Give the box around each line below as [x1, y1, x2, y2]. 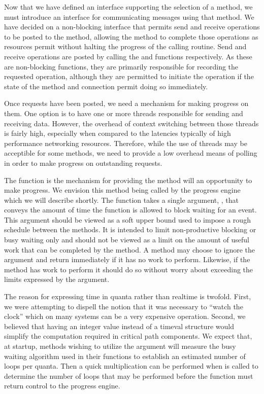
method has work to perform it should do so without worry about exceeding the [4, 264, 253, 274]
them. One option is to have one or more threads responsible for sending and [4, 108, 243, 118]
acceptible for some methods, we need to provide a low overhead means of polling [4, 148, 257, 158]
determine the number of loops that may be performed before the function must [4, 370, 253, 381]
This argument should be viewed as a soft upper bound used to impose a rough [4, 214, 251, 225]
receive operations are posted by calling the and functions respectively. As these [4, 51, 252, 61]
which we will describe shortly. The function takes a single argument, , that [4, 194, 239, 205]
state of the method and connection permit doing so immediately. [4, 81, 208, 91]
